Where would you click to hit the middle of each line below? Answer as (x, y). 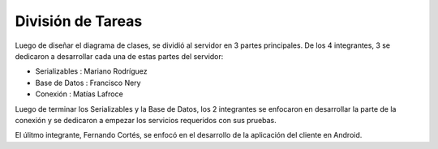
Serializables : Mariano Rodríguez (91, 71)
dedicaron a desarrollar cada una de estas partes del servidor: (119, 56)
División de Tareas (79, 21)
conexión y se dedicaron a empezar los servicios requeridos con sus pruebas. (146, 120)
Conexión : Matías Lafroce (79, 94)
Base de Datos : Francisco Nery (88, 83)
